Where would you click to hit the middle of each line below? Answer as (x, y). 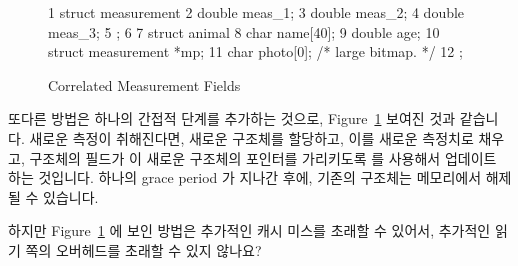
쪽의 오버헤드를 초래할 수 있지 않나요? (143, 249)
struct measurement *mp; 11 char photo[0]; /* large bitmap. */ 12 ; (255, 51)
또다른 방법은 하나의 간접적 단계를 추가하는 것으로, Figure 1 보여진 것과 (232, 118)
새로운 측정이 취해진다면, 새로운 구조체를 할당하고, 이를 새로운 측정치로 (251, 137)
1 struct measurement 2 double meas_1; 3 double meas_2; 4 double (256, 12)
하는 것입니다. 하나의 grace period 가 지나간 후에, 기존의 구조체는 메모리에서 (245, 177)
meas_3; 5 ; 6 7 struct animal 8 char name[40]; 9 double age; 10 (244, 31)
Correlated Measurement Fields (144, 84)
